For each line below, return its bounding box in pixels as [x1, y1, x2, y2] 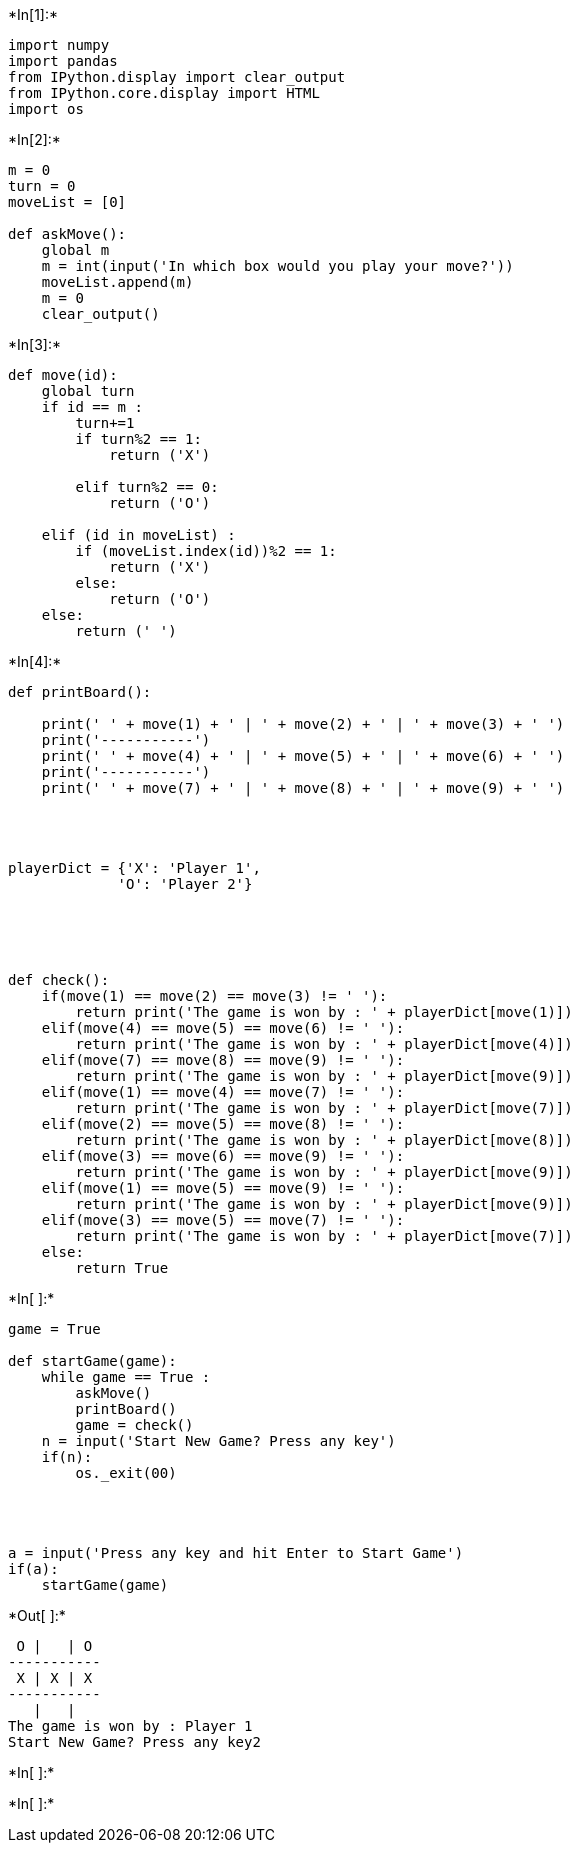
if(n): [41, 1449, 93, 1465]
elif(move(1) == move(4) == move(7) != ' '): [41, 1084, 405, 1100]
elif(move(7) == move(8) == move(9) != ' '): [41, 1052, 405, 1068]
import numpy [8, 37, 110, 53]
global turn [41, 383, 135, 399]
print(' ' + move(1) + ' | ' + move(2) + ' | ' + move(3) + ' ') [41, 716, 565, 732]
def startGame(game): [8, 1353, 177, 1369]
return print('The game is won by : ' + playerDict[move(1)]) [75, 1004, 573, 1020]
